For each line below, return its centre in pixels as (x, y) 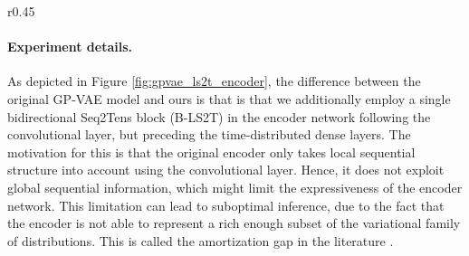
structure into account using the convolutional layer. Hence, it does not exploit (226, 170)
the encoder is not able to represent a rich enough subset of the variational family (234, 223)
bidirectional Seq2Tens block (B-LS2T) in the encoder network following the (219, 116)
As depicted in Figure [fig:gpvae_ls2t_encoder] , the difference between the (214, 81)
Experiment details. (70, 47)
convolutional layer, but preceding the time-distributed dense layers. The (209, 134)
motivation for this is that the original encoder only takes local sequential (211, 152)
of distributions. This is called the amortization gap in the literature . (201, 240)
